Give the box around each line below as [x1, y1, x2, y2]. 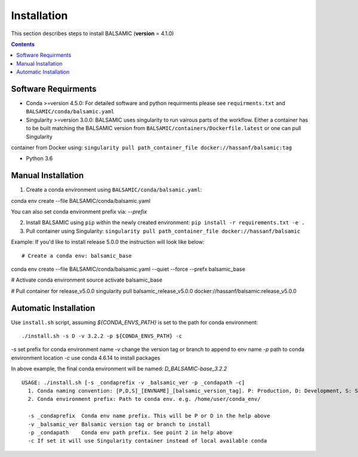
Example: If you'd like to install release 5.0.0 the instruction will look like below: [11, 239, 205, 246]
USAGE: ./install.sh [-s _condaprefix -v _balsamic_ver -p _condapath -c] [21, 379, 245, 386]
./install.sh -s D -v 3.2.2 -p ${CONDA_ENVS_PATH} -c [21, 333, 182, 339]
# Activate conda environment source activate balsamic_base [11, 276, 163, 283]
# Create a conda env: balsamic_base [21, 252, 132, 259]
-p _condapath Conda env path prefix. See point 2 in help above [27, 429, 233, 436]
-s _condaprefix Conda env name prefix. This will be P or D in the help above [27, 412, 270, 419]
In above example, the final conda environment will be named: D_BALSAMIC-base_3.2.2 [11, 365, 227, 372]
